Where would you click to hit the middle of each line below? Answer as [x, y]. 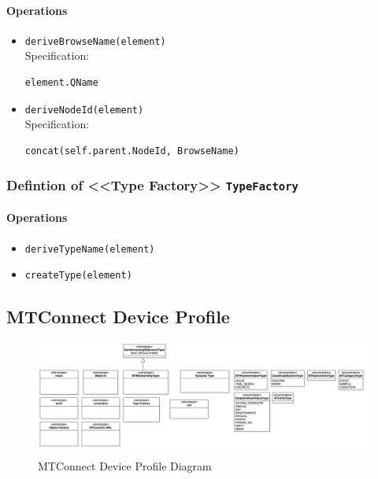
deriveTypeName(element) [90, 249]
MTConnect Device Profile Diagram [125, 466]
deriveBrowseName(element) [95, 41]
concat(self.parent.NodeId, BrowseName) [132, 151]
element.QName [61, 83]
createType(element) [78, 276]
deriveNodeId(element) [84, 110]
